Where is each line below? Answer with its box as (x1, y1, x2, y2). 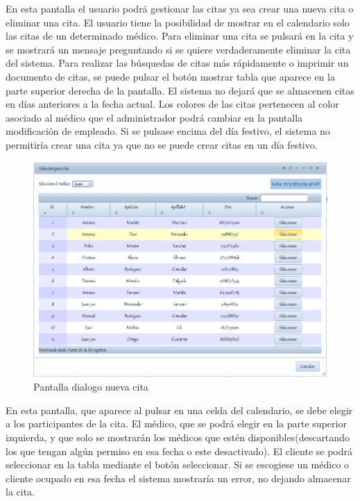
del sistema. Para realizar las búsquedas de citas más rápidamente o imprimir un (6, 56, 349, 70)
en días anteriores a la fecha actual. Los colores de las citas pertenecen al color (6, 97, 339, 111)
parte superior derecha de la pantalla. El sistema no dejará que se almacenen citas (6, 83, 354, 97)
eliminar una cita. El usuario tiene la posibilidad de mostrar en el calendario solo (6, 15, 350, 29)
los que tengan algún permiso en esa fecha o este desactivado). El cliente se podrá (6, 443, 353, 458)
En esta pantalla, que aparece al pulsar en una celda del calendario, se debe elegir (6, 402, 353, 417)
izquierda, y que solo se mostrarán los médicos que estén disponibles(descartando (6, 430, 350, 445)
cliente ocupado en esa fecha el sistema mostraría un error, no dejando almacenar (6, 470, 351, 485)
